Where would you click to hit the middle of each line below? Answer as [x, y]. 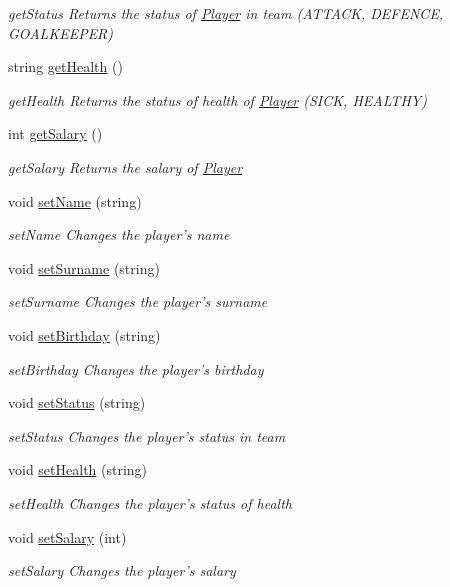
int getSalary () [55, 133]
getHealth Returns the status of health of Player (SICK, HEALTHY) [217, 99]
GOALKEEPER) [61, 32]
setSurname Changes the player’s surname [138, 301]
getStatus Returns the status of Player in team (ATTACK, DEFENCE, [226, 13]
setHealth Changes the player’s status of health [150, 502]
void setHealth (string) [78, 469]
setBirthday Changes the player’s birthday [136, 368]
